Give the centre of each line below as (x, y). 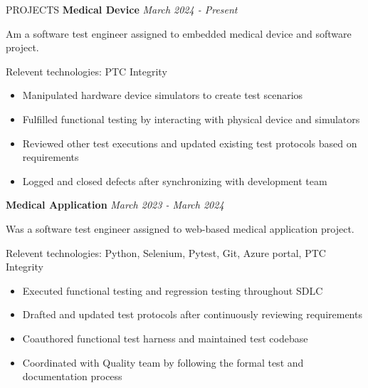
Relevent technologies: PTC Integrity (86, 71)
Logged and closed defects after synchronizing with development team (175, 180)
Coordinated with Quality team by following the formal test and (163, 362)
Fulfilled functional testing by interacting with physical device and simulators (191, 119)
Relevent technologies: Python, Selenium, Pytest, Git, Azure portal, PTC (166, 252)
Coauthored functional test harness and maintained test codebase (165, 338)
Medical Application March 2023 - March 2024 (115, 205)
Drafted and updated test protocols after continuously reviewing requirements (192, 314)
